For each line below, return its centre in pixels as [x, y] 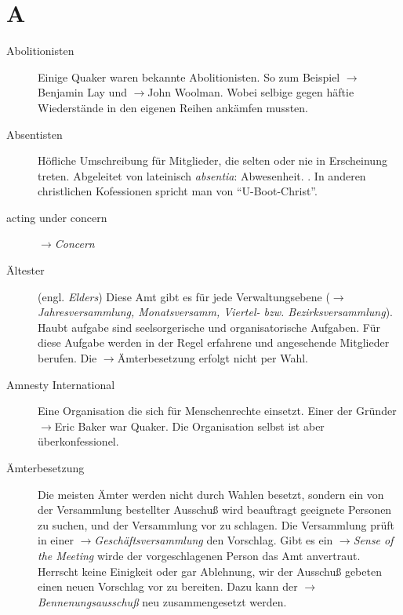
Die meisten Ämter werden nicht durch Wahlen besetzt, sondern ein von [211, 494]
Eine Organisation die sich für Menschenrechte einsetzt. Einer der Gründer [217, 411]
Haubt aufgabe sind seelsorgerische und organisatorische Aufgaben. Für [209, 327]
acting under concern [57, 217]
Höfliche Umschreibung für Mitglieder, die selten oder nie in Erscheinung [212, 160]
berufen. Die [67, 358]
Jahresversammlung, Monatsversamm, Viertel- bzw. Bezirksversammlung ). [216, 312]
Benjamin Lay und [82, 92]
